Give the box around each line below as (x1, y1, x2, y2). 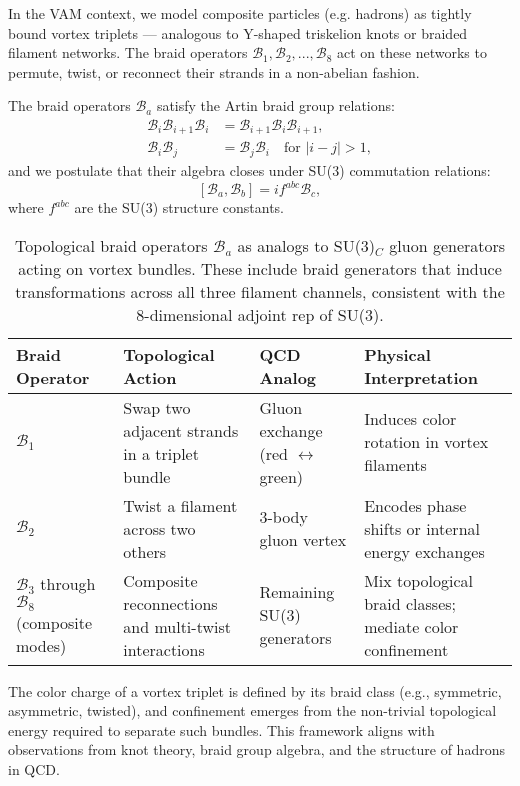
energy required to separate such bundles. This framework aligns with (8, 719, 435, 740)
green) (259, 464, 304, 488)
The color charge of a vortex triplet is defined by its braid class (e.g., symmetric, (8, 680, 502, 701)
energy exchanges (364, 539, 485, 563)
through (40, 572, 96, 596)
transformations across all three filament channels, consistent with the (15, 279, 505, 303)
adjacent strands (123, 418, 239, 442)
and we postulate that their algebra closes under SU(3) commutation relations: (8, 159, 491, 180)
